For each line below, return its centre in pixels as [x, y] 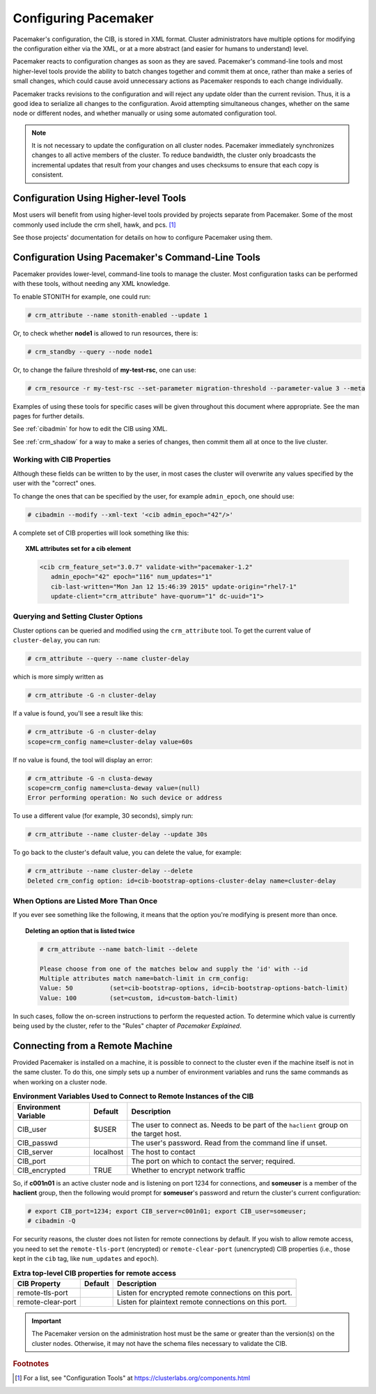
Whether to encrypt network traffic [188, 1170]
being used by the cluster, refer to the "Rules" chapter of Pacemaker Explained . [127, 1026]
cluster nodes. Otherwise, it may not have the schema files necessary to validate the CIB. [159, 1343]
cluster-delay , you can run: [56, 640]
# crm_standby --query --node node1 [90, 351]
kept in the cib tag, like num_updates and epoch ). [86, 1259]
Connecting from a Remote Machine [93, 1046]
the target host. [156, 1133]
